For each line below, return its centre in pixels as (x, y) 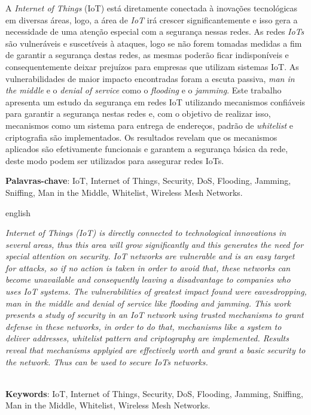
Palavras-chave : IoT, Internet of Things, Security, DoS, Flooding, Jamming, (148, 181)
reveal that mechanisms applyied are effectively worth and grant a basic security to (155, 350)
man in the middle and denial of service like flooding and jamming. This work (148, 303)
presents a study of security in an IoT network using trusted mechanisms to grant (155, 315)
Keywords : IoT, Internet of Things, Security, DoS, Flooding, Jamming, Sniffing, (154, 393)
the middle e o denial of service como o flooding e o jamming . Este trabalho (144, 90)
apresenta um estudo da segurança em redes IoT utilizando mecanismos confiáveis (155, 102)
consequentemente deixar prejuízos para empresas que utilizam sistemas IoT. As (152, 66)
